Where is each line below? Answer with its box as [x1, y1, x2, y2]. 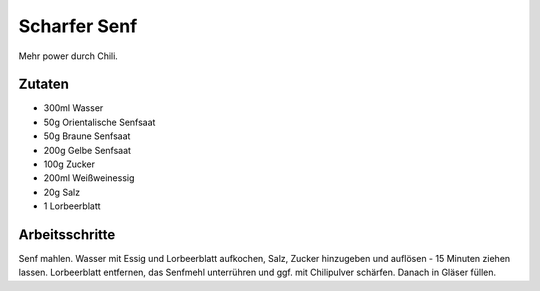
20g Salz [43, 186, 80, 198]
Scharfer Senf [18, 15, 138, 37]
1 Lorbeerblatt [43, 200, 101, 212]
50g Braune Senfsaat [43, 130, 131, 142]
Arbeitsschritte [18, 226, 116, 243]
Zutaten [18, 76, 70, 93]
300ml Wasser [43, 102, 104, 114]
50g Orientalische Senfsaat [43, 116, 156, 128]
